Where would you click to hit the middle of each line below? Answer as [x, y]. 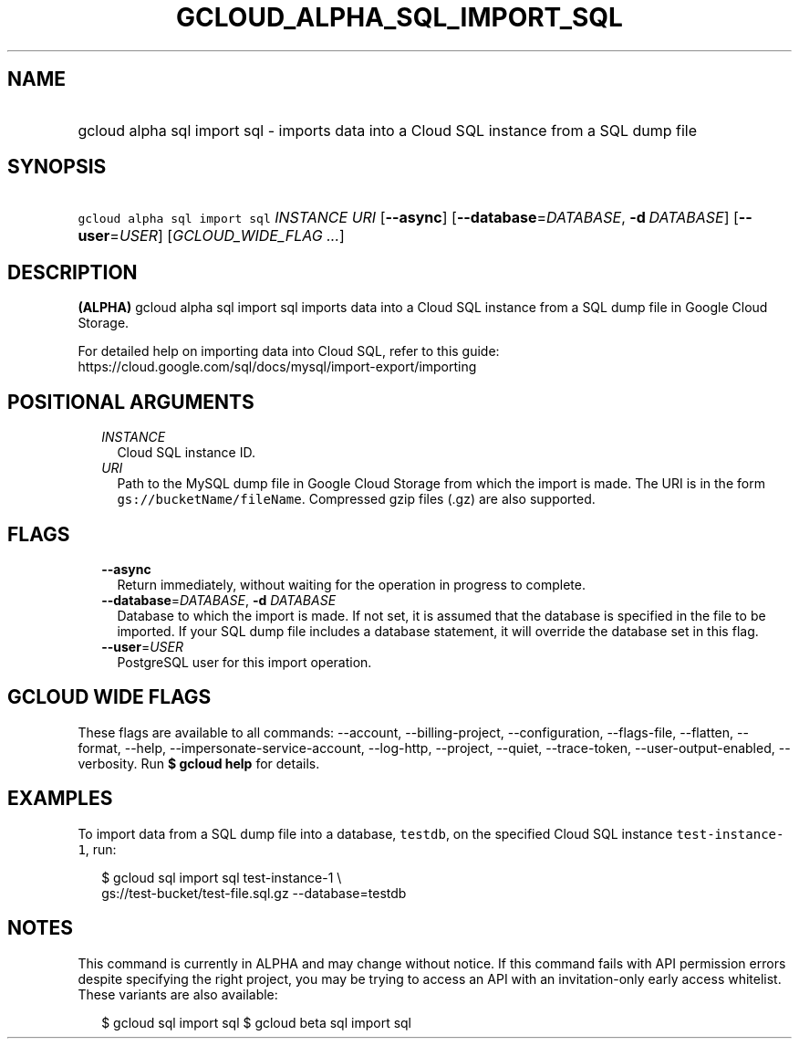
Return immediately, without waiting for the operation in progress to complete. [351, 584]
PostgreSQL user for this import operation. [244, 662]
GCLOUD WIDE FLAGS [109, 697]
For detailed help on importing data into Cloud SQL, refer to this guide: [289, 351]
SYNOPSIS [57, 167]
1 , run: [97, 849]
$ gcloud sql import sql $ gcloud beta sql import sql [257, 1022]
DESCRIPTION [73, 272]
